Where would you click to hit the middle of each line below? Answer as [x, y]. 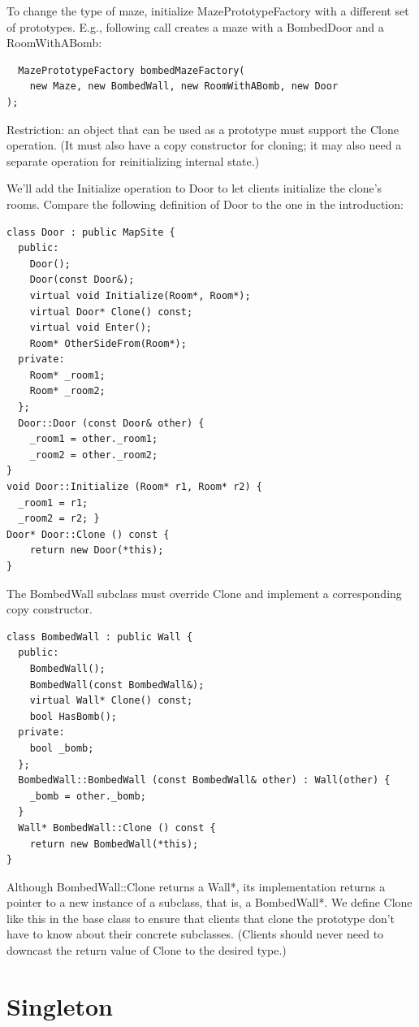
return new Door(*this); [97, 550]
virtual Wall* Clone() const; [111, 701]
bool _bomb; [62, 748]
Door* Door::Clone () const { [88, 534]
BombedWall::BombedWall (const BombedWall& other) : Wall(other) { [204, 780]
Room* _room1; [67, 375]
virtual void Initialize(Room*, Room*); [140, 295]
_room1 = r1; [53, 503]
